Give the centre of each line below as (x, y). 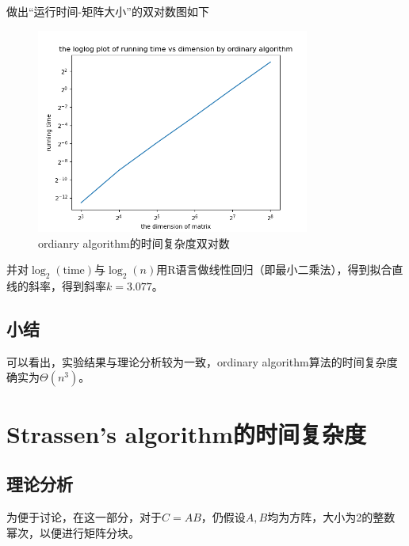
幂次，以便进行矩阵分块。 (73, 532)
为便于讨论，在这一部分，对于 (84, 516)
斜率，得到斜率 (67, 285)
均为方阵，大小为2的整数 (331, 516)
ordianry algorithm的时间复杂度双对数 (134, 243)
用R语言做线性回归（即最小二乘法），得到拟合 (274, 269)
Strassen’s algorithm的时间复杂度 (186, 433)
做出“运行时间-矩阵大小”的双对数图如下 (108, 11)
